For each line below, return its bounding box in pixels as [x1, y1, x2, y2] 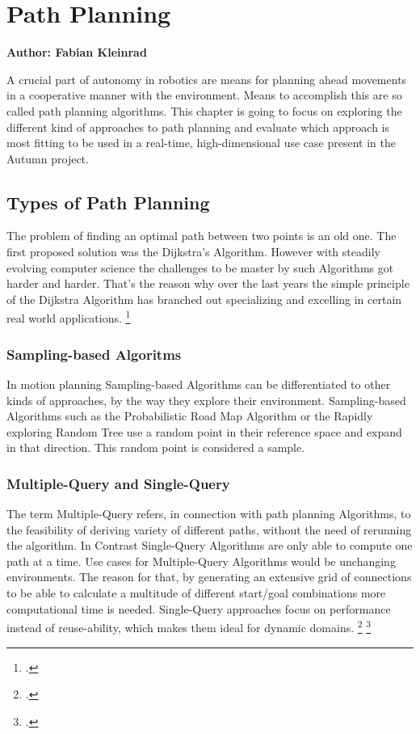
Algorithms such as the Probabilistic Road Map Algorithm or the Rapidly [6, 407, 373, 424]
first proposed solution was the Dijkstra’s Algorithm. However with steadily [6, 243, 380, 260]
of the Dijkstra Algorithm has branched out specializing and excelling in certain [6, 290, 402, 307]
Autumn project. [6, 150, 89, 167]
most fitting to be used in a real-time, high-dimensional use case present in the [6, 134, 396, 151]
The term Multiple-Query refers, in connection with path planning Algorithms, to [6, 505, 411, 522]
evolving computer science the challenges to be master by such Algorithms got [6, 259, 394, 276]
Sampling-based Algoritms [6, 344, 182, 364]
